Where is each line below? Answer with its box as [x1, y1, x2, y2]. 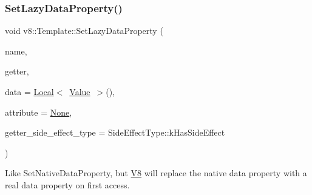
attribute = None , [5, 105, 72, 118]
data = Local [5, 85, 54, 97]
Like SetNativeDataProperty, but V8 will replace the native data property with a [5, 167, 307, 179]
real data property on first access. [5, 178, 130, 191]
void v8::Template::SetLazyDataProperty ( [5, 24, 163, 37]
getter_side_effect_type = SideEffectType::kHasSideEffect [5, 126, 225, 139]
